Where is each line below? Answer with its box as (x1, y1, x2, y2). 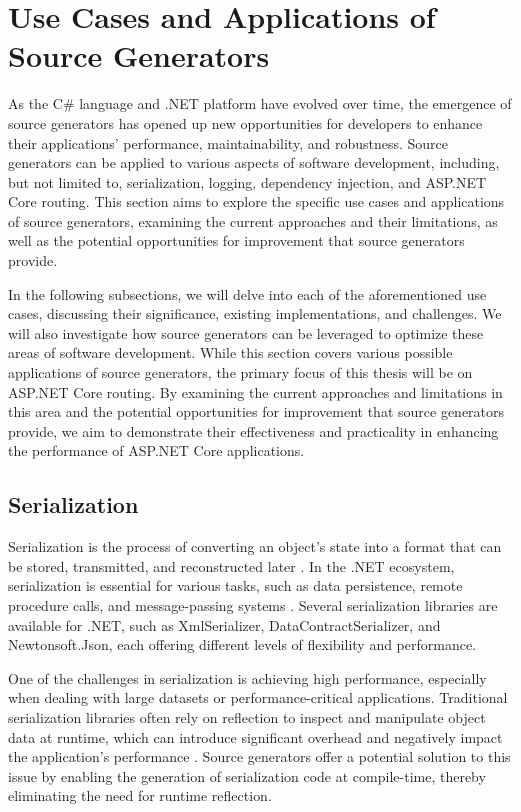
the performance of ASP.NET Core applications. (8, 440, 305, 461)
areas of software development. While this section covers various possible (8, 342, 453, 363)
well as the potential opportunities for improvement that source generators (8, 230, 465, 251)
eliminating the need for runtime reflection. (8, 785, 272, 806)
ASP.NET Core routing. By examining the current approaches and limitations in (8, 381, 503, 402)
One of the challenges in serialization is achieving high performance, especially (8, 667, 487, 688)
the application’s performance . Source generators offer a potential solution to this (8, 746, 511, 767)
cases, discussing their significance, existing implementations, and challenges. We (8, 303, 502, 324)
